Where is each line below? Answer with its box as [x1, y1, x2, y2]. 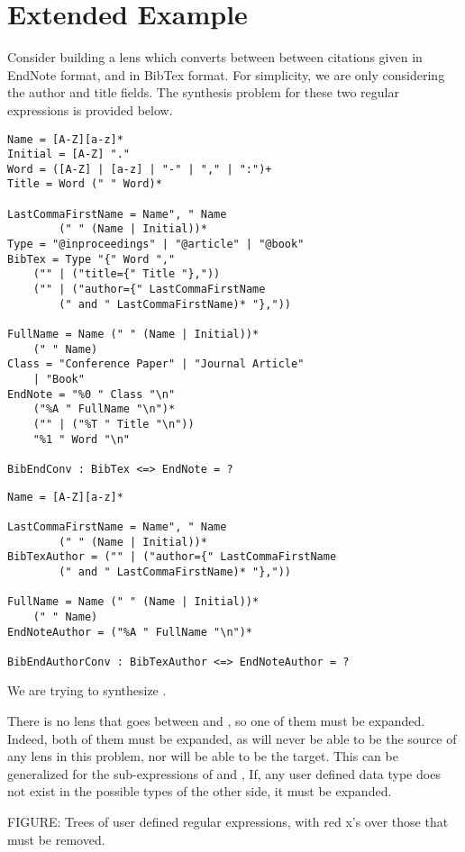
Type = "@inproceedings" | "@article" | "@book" [7, 238, 305, 251]
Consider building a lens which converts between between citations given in [7, 48, 423, 67]
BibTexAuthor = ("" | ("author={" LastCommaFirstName [7, 550, 337, 564]
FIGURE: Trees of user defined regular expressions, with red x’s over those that [7, 812, 449, 831]
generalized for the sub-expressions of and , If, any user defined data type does [7, 764, 441, 783]
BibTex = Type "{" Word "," [7, 252, 176, 266]
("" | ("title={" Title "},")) [32, 267, 221, 281]
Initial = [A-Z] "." [7, 148, 131, 161]
